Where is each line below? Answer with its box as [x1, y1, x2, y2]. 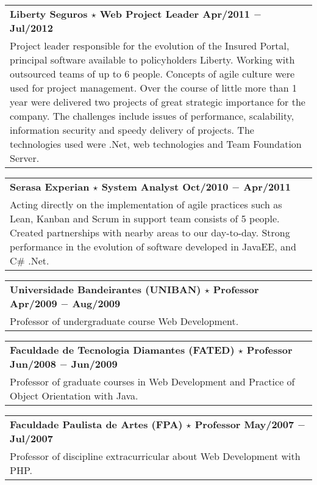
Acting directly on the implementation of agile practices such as [10, 197, 282, 211]
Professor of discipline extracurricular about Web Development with [10, 449, 301, 463]
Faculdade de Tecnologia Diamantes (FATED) [10, 343, 235, 357]
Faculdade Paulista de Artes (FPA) [10, 417, 183, 431]
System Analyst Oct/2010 [101, 180, 229, 194]
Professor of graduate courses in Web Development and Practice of [10, 374, 295, 388]
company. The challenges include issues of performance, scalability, [10, 109, 294, 123]
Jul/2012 [10, 21, 53, 35]
